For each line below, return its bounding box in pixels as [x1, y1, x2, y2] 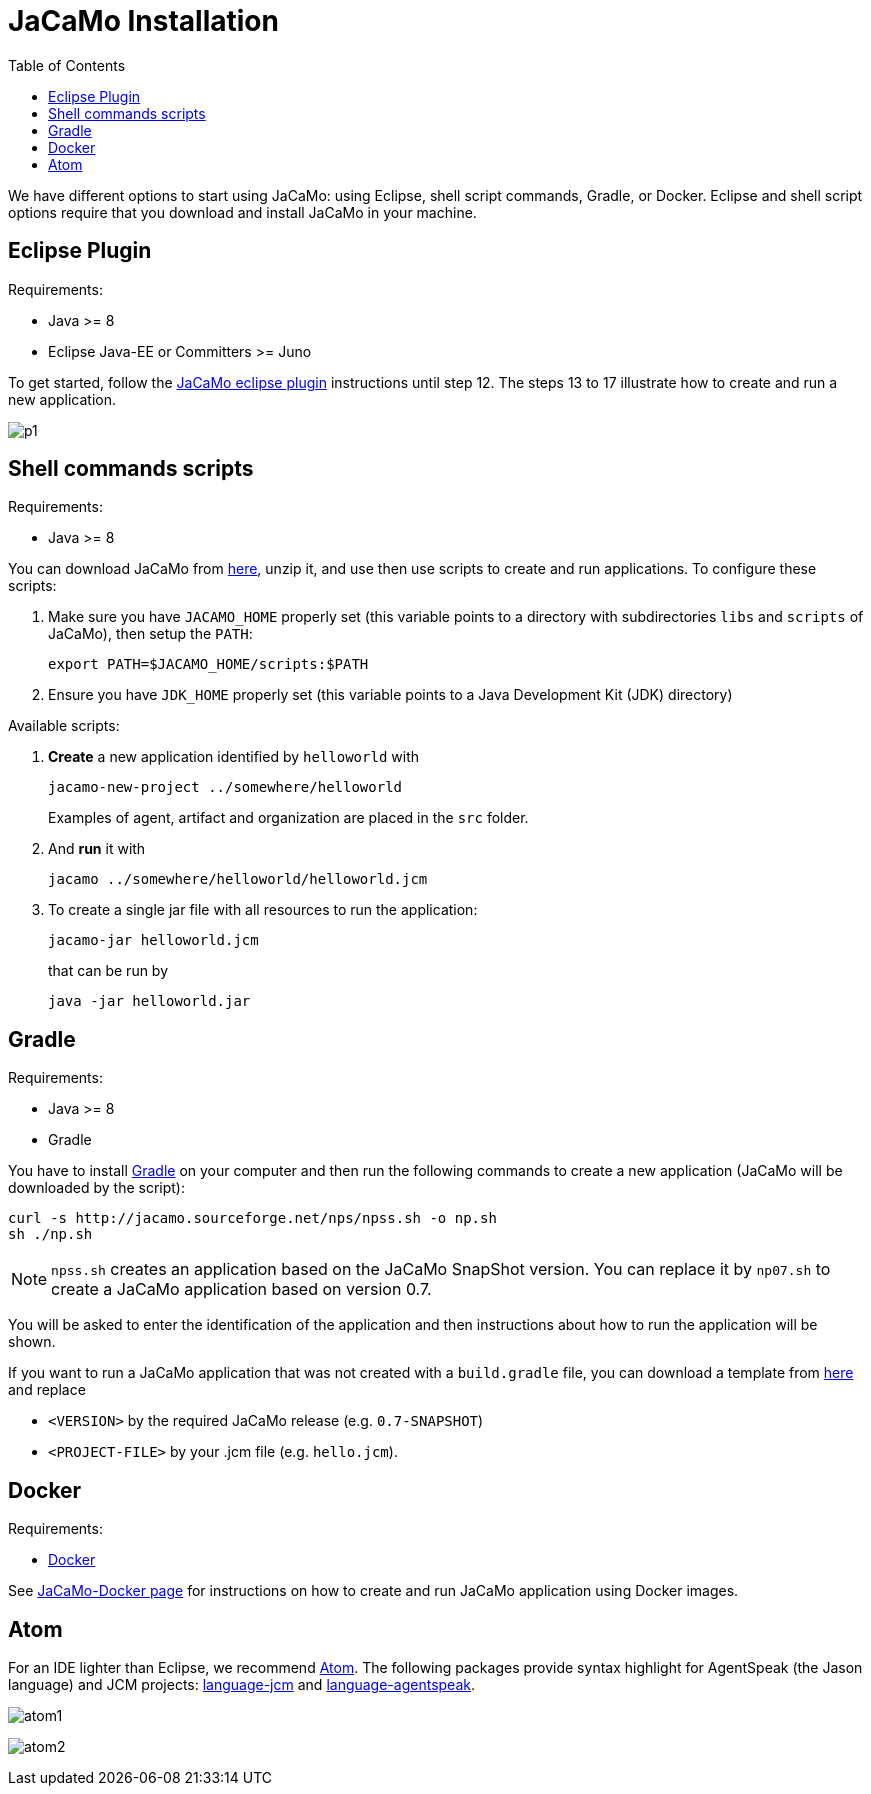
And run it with [48, 840, 146, 858]
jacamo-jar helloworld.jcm [48, 932, 259, 949]
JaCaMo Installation [8, 4, 279, 38]
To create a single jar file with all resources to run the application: [48, 901, 478, 919]
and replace [8, 1381, 86, 1399]
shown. [8, 1333, 56, 1351]
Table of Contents [8, 56, 126, 74]
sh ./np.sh [8, 1226, 93, 1243]
